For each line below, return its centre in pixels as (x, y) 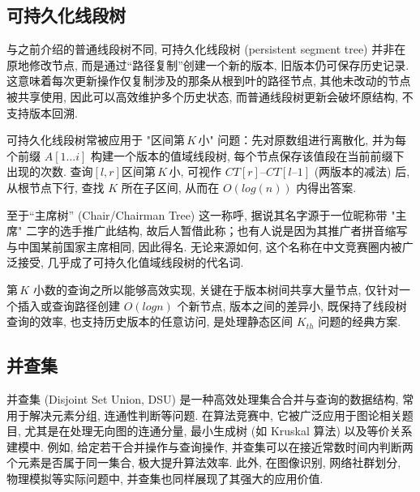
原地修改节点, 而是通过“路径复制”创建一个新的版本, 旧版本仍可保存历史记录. (208, 64)
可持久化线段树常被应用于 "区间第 (96, 140)
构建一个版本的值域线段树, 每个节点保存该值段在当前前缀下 (248, 155)
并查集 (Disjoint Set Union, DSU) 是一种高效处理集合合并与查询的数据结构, (203, 398)
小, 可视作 (195, 171)
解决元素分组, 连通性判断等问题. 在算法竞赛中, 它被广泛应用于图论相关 (215, 415)
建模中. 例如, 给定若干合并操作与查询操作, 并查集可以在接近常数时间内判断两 (210, 446)
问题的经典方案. (360, 321)
